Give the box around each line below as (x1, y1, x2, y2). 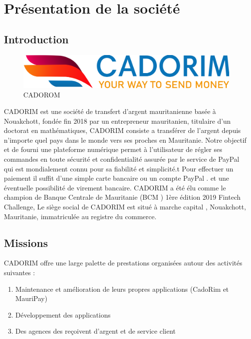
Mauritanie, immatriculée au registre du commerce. (4, 211, 157, 221)
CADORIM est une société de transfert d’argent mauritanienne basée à (4, 106, 216, 116)
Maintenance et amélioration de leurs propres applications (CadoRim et (15, 283, 229, 294)
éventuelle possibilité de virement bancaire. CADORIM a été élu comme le (4, 182, 226, 192)
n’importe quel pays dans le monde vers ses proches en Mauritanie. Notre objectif (4, 134, 247, 145)
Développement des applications (15, 309, 111, 320)
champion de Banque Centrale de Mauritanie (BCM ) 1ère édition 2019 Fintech (4, 192, 241, 202)
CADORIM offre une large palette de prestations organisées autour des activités (4, 258, 243, 268)
